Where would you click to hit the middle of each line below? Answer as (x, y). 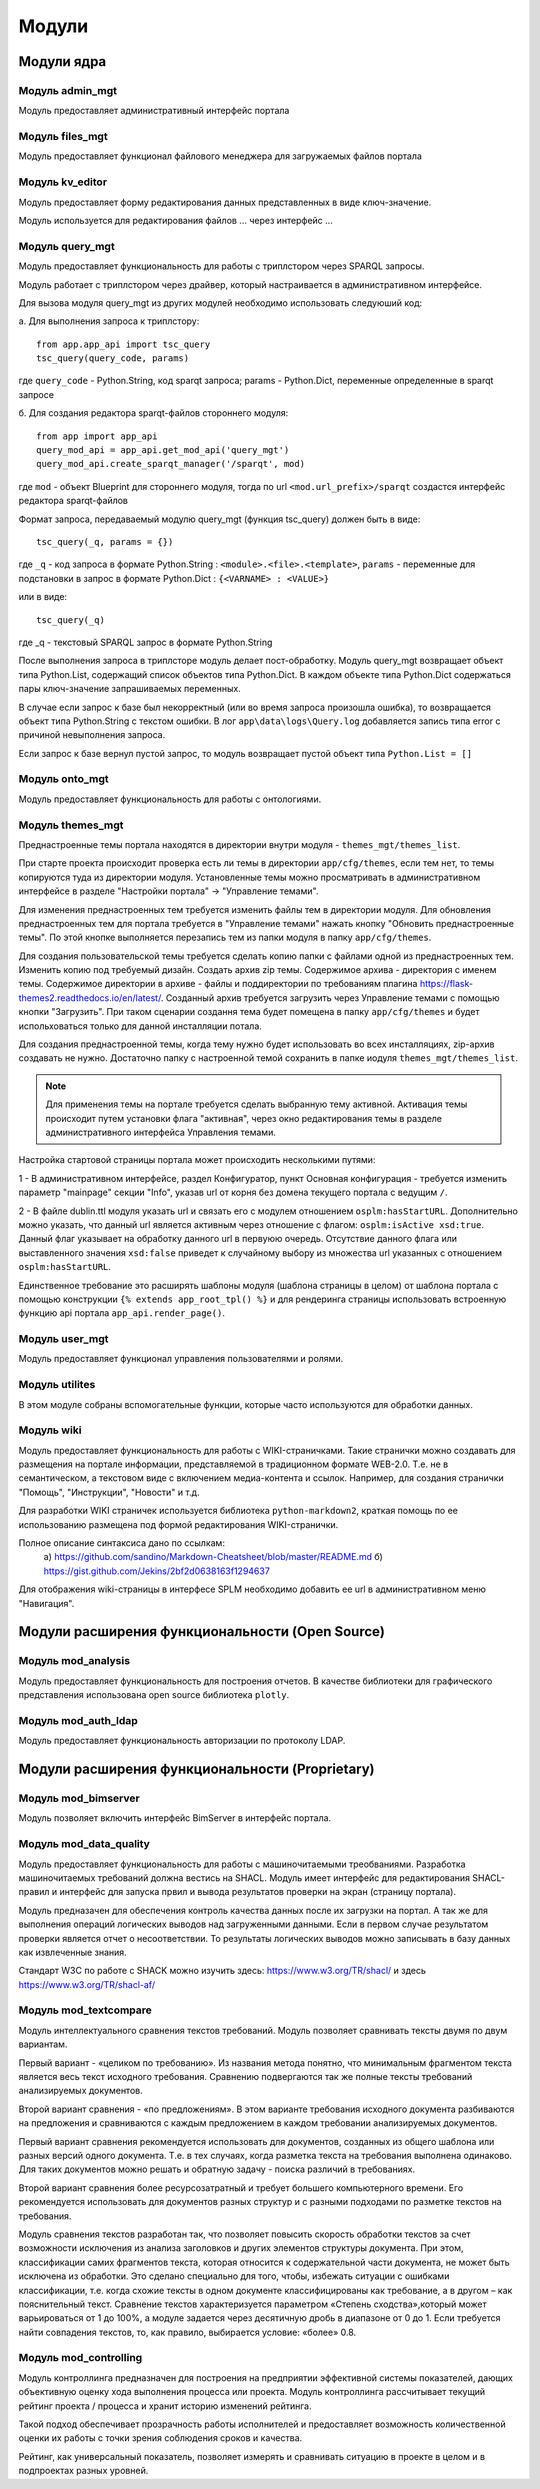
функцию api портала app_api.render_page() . (121, 1313)
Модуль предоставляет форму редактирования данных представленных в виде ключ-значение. (225, 202)
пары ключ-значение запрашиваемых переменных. (130, 689)
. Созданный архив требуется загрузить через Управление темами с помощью (330, 997)
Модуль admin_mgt (68, 90)
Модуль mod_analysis (74, 1661)
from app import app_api (97, 436)
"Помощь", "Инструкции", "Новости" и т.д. (109, 1492)
